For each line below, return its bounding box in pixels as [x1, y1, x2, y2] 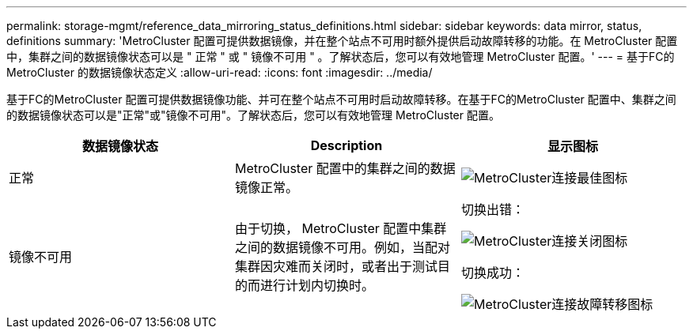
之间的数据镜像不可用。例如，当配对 [234, 239, 450, 255]
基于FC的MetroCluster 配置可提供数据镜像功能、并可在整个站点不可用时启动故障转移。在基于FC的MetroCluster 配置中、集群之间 [6, 92, 676, 106]
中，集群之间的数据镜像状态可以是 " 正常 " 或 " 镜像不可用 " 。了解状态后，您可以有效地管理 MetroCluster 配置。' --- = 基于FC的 [6, 50, 675, 63]
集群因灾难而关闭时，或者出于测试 [234, 258, 437, 274]
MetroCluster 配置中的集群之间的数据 [234, 160, 456, 176]
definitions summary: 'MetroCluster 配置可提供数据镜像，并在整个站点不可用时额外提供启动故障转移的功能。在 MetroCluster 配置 [6, 34, 678, 47]
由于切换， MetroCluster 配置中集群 [234, 220, 447, 236]
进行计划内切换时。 [259, 277, 374, 293]
